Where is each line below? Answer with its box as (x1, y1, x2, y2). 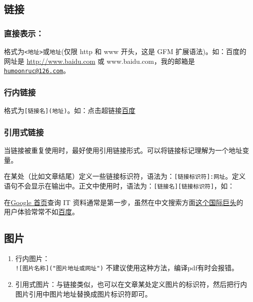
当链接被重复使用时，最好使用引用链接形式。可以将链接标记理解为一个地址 (4, 145, 242, 155)
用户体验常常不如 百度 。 (4, 207, 79, 217)
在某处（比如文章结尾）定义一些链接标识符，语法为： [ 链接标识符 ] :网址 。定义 (4, 171, 246, 181)
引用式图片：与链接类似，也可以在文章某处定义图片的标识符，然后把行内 (15, 279, 247, 289)
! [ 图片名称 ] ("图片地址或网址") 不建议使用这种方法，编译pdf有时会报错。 (15, 263, 238, 273)
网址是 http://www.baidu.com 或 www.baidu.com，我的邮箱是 (4, 56, 195, 66)
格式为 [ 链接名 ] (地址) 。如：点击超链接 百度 (4, 105, 136, 115)
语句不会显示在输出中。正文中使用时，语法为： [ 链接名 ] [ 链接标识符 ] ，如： (4, 180, 235, 190)
